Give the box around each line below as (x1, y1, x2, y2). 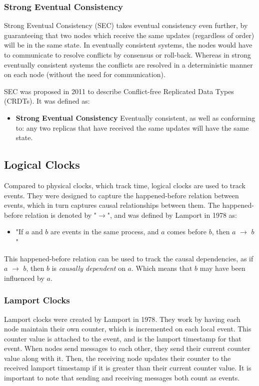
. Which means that (131, 263, 192, 273)
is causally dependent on (51, 263, 125, 273)
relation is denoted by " (25, 209, 97, 220)
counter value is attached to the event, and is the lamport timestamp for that (4, 333, 241, 343)
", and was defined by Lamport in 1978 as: (107, 209, 237, 220)
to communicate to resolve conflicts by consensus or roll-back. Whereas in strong (4, 50, 251, 60)
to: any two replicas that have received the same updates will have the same (15, 122, 249, 133)
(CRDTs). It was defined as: (4, 96, 90, 106)
